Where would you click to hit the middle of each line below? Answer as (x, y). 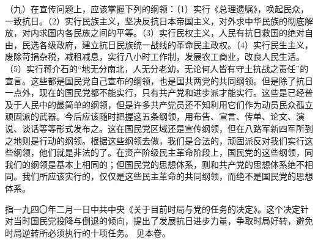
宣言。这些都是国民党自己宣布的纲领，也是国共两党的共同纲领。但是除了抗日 (159, 80)
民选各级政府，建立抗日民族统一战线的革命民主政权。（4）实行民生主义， (167, 44)
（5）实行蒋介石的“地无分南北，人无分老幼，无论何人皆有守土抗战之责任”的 (157, 68)
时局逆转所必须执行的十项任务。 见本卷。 (88, 232)
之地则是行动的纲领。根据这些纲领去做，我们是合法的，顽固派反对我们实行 (155, 140)
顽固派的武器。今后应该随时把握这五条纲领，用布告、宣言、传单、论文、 (150, 116)
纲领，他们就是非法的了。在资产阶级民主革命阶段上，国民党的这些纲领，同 (163, 152)
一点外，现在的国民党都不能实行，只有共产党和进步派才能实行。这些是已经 (155, 92)
